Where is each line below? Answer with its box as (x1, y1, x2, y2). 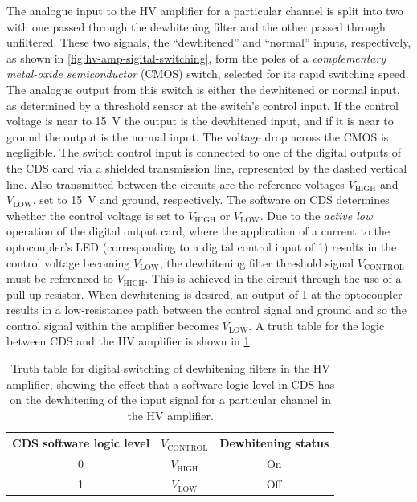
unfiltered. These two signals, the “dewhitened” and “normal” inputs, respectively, (6, 34, 411, 51)
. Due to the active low (260, 206, 373, 223)
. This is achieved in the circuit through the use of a (145, 270, 402, 287)
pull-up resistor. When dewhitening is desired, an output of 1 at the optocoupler (6, 285, 403, 302)
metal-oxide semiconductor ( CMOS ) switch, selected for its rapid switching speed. (6, 65, 409, 82)
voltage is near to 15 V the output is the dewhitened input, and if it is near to (6, 112, 394, 129)
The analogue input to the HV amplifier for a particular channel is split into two (6, 2, 403, 18)
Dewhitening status (219, 435, 329, 451)
